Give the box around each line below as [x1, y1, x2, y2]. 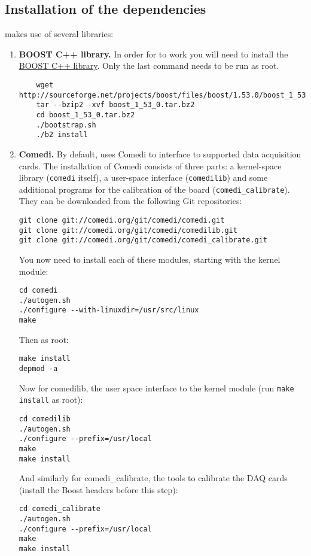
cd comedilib [19, 415, 71, 424]
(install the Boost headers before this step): [19, 483, 178, 496]
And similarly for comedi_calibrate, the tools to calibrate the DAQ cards [19, 472, 288, 484]
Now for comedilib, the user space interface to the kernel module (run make [19, 381, 294, 394]
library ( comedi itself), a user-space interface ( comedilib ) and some [19, 171, 268, 184]
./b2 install [36, 130, 88, 139]
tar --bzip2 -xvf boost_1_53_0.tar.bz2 [36, 101, 195, 110]
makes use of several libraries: [5, 28, 114, 40]
